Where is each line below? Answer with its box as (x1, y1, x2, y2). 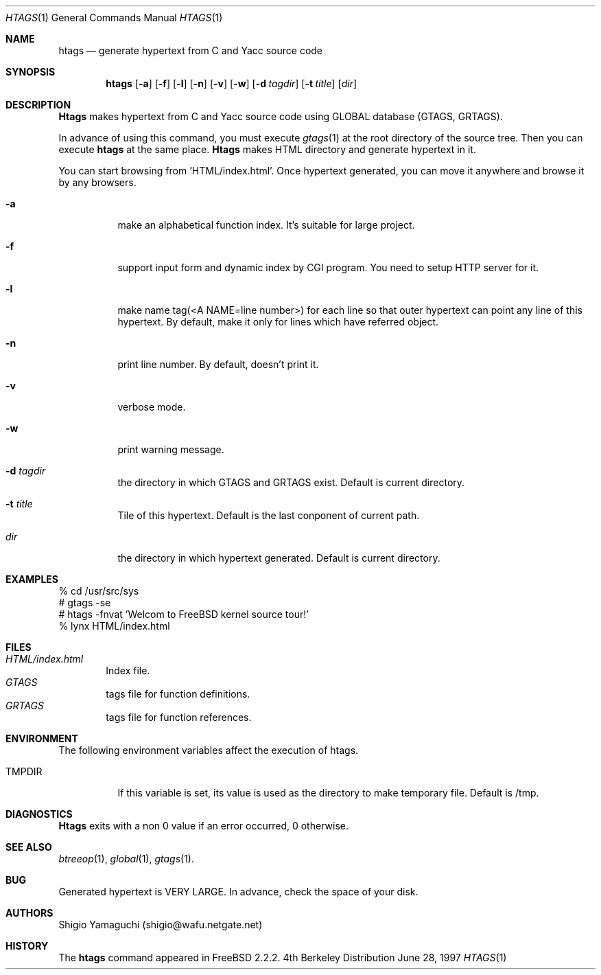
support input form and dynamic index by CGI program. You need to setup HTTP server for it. (117, 262, 539, 273)
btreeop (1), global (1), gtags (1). (58, 853, 195, 864)
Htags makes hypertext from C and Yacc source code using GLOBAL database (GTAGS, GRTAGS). (58, 111, 503, 122)
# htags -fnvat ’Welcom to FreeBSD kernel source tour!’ (58, 608, 309, 620)
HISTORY (5, 940, 49, 952)
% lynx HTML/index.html (58, 620, 170, 632)
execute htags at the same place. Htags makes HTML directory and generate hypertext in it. (58, 144, 476, 155)
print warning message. (117, 444, 224, 455)
